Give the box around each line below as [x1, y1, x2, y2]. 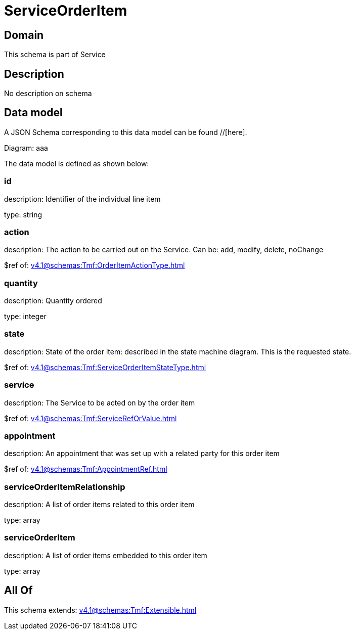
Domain [4, 28, 44, 41]
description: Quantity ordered [4, 296, 102, 305]
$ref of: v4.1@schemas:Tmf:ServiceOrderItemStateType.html [4, 363, 206, 372]
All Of [4, 584, 33, 597]
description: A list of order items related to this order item [4, 500, 195, 509]
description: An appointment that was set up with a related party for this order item [4, 449, 280, 458]
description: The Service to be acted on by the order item [4, 398, 195, 407]
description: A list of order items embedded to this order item [4, 551, 207, 560]
